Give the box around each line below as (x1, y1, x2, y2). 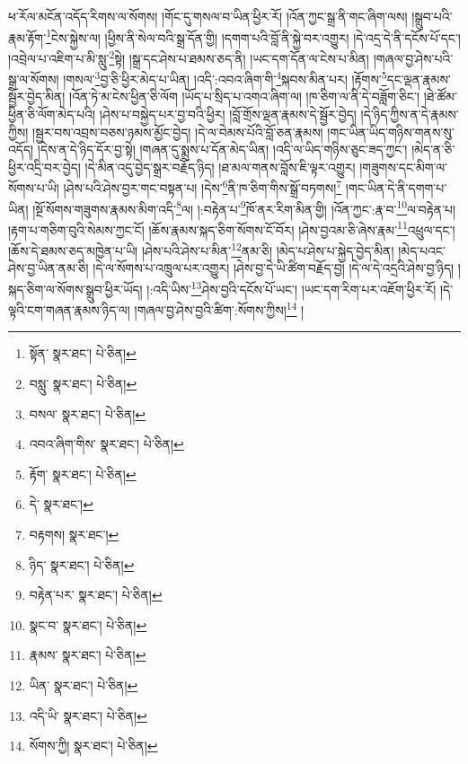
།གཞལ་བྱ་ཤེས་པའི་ (373, 48, 454, 67)
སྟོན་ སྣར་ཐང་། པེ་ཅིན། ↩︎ (29, 344, 137, 363)
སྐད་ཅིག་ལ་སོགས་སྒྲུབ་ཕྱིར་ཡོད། (8, 279, 143, 298)
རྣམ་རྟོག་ (8, 28, 47, 47)
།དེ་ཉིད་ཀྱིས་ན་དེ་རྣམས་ (360, 104, 459, 123)
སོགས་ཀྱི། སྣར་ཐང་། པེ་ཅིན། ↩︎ (29, 736, 158, 755)
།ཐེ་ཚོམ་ (423, 87, 457, 106)
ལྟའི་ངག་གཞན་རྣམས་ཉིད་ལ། (8, 300, 130, 319)
